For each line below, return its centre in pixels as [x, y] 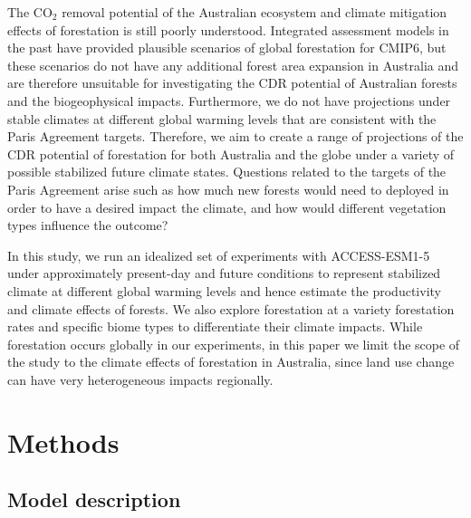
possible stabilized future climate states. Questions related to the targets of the [227, 172]
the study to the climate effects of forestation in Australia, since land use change [231, 362]
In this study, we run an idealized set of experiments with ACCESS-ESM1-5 [219, 255]
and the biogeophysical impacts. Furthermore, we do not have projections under [229, 100]
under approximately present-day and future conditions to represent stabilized [224, 273]
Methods [63, 441]
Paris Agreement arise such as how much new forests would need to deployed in [228, 189]
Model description [94, 499]
